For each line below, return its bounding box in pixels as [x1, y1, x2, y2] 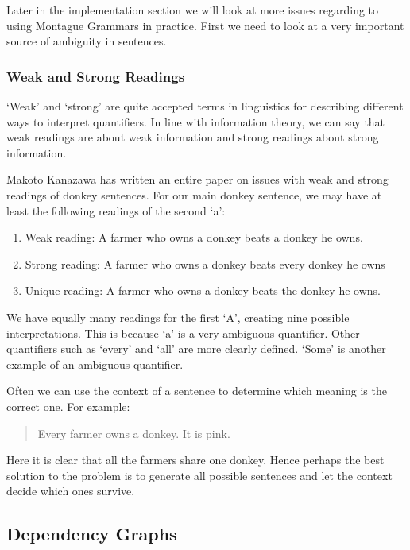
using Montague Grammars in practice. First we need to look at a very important [6, 17, 404, 33]
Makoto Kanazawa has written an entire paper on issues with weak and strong [6, 171, 389, 188]
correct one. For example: [6, 397, 130, 414]
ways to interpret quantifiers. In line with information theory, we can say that [6, 113, 385, 130]
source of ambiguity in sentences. [6, 33, 167, 49]
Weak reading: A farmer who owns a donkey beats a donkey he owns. [25, 229, 363, 246]
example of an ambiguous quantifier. [6, 355, 184, 372]
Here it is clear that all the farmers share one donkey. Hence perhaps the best [6, 451, 385, 468]
